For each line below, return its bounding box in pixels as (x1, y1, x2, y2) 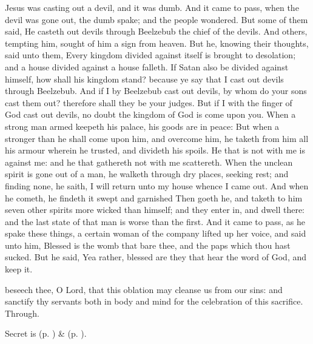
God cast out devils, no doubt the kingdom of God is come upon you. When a (5, 108, 296, 121)
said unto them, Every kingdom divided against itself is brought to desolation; (5, 49, 296, 61)
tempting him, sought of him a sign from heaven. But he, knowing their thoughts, (5, 36, 309, 49)
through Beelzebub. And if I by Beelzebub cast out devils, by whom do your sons (5, 84, 307, 97)
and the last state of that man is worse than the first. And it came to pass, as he (5, 215, 305, 228)
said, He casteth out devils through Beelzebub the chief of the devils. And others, (5, 25, 308, 38)
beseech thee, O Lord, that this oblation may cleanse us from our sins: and (5, 283, 283, 295)
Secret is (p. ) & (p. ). (5, 327, 87, 340)
